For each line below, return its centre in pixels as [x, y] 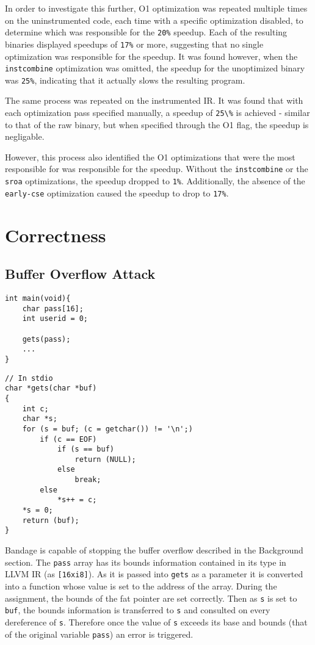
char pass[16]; [53, 308]
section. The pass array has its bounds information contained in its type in [146, 562]
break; [88, 480]
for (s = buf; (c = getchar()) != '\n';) [107, 429]
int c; [35, 409]
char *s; [40, 419]
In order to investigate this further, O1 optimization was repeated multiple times [156, 8]
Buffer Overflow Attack [80, 274]
